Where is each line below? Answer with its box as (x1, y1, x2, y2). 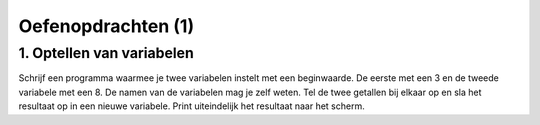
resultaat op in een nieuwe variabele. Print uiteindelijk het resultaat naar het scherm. (18, 100, 365, 112)
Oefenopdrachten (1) (18, 15, 195, 37)
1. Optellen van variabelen (18, 44, 194, 62)
